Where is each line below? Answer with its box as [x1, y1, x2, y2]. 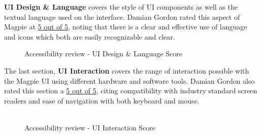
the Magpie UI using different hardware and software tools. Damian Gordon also [4, 75, 255, 86]
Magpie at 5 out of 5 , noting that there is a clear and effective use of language [4, 21, 247, 32]
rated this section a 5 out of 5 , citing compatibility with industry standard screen [4, 85, 257, 96]
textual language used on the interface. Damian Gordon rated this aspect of [4, 11, 240, 22]
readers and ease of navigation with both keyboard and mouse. [4, 95, 200, 106]
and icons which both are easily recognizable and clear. [4, 31, 175, 42]
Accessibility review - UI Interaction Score [24, 122, 156, 132]
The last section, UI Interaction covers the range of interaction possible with [4, 65, 249, 76]
